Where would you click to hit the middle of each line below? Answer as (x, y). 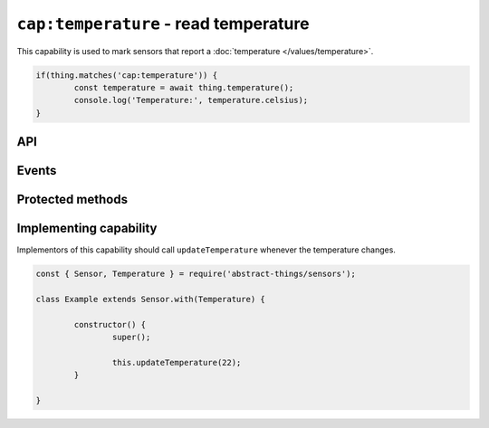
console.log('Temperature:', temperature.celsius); (191, 100)
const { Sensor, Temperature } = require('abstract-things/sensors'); (196, 274)
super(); (131, 338)
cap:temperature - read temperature (163, 24)
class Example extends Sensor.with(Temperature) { (151, 300)
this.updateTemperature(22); (177, 362)
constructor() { (110, 324)
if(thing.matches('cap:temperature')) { (126, 75)
